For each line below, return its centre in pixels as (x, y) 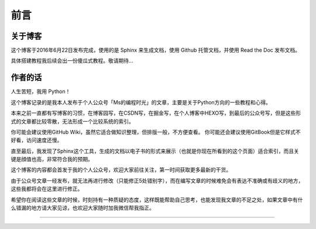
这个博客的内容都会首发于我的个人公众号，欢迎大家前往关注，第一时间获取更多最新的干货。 (121, 170)
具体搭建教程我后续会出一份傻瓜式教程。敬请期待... (72, 61)
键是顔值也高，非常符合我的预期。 (52, 159)
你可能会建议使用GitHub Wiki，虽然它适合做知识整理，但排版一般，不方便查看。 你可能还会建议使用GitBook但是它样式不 (156, 132)
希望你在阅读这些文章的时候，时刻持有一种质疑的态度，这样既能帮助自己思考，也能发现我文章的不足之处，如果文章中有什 (157, 200)
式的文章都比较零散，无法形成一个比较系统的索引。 (72, 121)
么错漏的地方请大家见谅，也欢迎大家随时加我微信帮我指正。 (83, 208)
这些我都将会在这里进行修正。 (47, 189)
